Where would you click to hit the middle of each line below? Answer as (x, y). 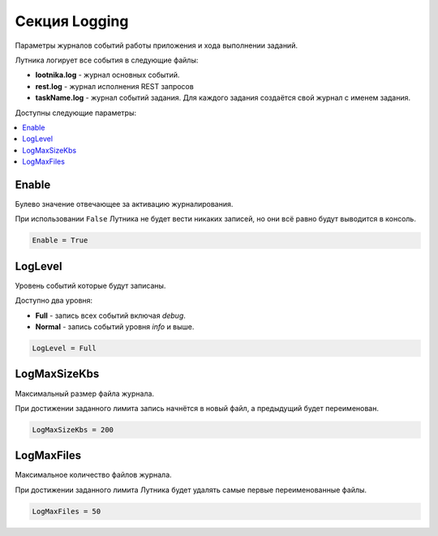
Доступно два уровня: (54, 301)
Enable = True (60, 240)
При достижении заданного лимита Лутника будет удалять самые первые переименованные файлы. (191, 490)
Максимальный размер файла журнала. (84, 393)
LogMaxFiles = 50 (67, 511)
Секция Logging (72, 21)
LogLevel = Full (64, 348)
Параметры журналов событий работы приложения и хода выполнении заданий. (156, 45)
